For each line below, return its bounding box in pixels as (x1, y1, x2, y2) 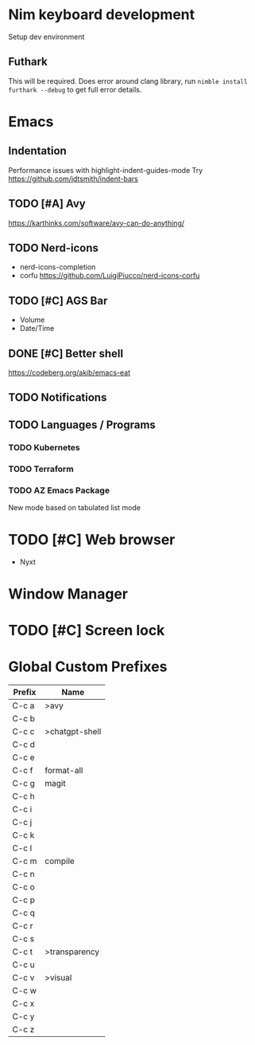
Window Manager (8, 585, 129, 603)
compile (44, 855, 75, 866)
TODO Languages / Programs (8, 418, 156, 431)
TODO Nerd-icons (8, 241, 99, 254)
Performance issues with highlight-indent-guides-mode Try (8, 165, 203, 175)
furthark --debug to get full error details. (8, 84, 142, 94)
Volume (19, 315, 45, 324)
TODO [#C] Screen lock (8, 622, 165, 639)
